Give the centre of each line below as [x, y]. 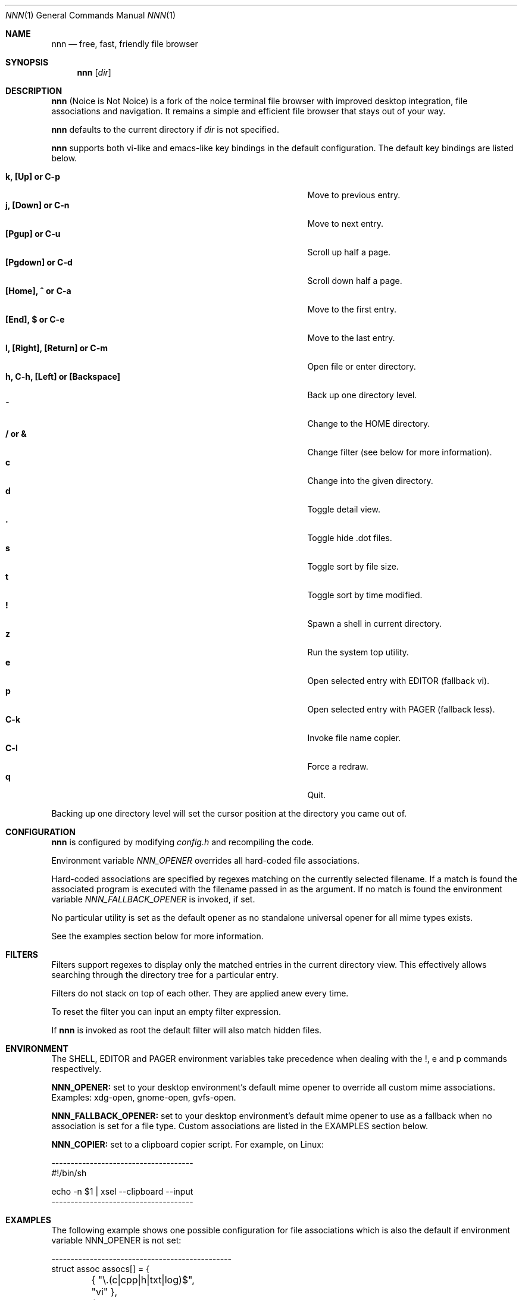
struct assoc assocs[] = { [101, 1269]
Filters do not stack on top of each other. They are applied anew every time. [200, 993]
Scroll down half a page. [355, 281]
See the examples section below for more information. [157, 936]
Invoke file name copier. [354, 738]
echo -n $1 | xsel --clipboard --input [122, 1191]
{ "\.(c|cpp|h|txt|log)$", [143, 1280]
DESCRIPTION [34, 91]
